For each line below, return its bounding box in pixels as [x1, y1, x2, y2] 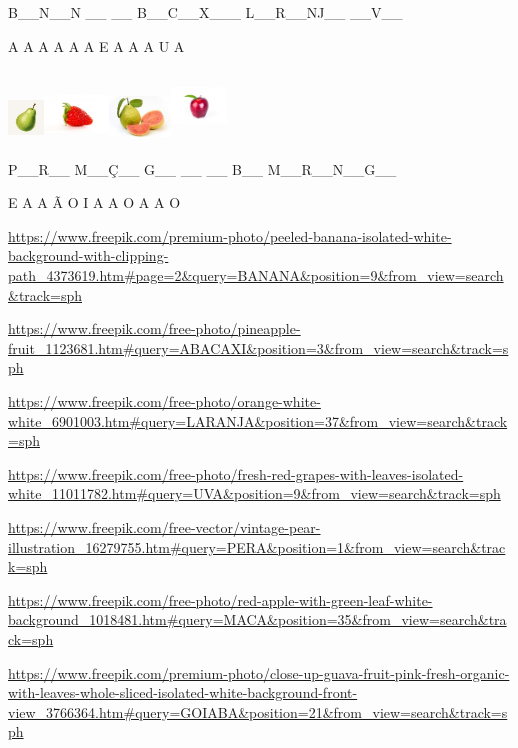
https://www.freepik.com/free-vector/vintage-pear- [8, 516, 321, 537]
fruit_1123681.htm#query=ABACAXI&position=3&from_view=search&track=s [8, 337, 509, 358]
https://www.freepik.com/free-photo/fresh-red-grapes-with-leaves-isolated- [8, 463, 464, 484]
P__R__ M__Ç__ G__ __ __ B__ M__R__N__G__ [8, 158, 397, 179]
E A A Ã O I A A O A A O [8, 192, 181, 213]
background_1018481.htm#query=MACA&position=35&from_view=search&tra [8, 609, 507, 630]
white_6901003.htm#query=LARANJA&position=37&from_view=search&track [8, 410, 508, 431]
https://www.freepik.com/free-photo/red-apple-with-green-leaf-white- [8, 589, 433, 610]
